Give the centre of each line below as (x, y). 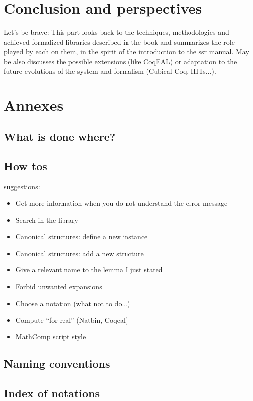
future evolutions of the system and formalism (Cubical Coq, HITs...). (110, 71)
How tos (26, 166)
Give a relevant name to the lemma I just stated (89, 270)
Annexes (34, 105)
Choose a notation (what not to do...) (73, 303)
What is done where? (60, 136)
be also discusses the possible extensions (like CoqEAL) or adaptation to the (121, 61)
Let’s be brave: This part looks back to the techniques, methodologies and (117, 32)
